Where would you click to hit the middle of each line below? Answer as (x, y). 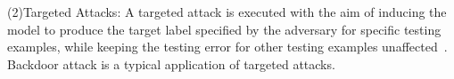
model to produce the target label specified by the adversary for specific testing (224, 29)
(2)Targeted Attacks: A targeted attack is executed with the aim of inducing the (227, 12)
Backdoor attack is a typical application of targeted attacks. (171, 63)
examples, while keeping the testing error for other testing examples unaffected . (227, 47)
